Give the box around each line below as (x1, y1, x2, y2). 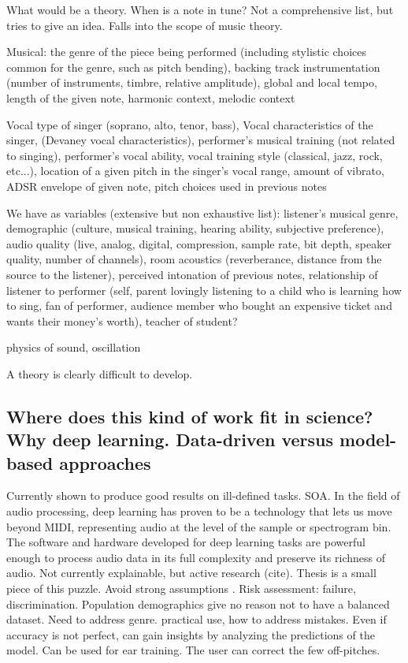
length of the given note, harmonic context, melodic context (6, 89, 295, 106)
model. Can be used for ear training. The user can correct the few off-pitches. (6, 642, 380, 658)
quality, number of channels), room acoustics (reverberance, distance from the (6, 251, 382, 267)
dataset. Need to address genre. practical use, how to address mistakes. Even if (6, 611, 387, 628)
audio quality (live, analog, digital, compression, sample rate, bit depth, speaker (6, 235, 391, 251)
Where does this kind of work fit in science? (6, 404, 373, 428)
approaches (59, 450, 151, 475)
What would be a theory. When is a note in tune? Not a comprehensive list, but (6, 2, 394, 17)
